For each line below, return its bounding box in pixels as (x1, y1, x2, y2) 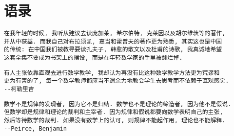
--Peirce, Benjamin (4, 125, 67, 132)
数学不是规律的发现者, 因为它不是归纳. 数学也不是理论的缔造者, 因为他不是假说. (4, 100, 232, 108)
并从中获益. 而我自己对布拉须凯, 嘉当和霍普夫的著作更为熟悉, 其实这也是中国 (4, 38, 222, 45)
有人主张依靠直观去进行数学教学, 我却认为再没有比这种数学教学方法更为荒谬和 (4, 69, 220, 76)
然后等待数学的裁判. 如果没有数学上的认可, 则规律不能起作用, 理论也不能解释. (4, 117, 226, 124)
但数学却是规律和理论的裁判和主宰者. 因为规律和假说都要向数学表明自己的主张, (4, 109, 223, 116)
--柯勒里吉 (4, 86, 34, 93)
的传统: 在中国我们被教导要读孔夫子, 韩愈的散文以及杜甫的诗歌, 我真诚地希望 (4, 46, 222, 53)
